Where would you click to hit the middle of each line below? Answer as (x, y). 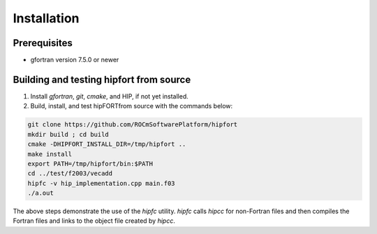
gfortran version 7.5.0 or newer (75, 60)
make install (50, 154)
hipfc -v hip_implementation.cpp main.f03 (101, 183)
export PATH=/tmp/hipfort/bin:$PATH (90, 163)
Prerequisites (43, 43)
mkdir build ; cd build (68, 134)
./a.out (40, 193)
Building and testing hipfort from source (102, 79)
